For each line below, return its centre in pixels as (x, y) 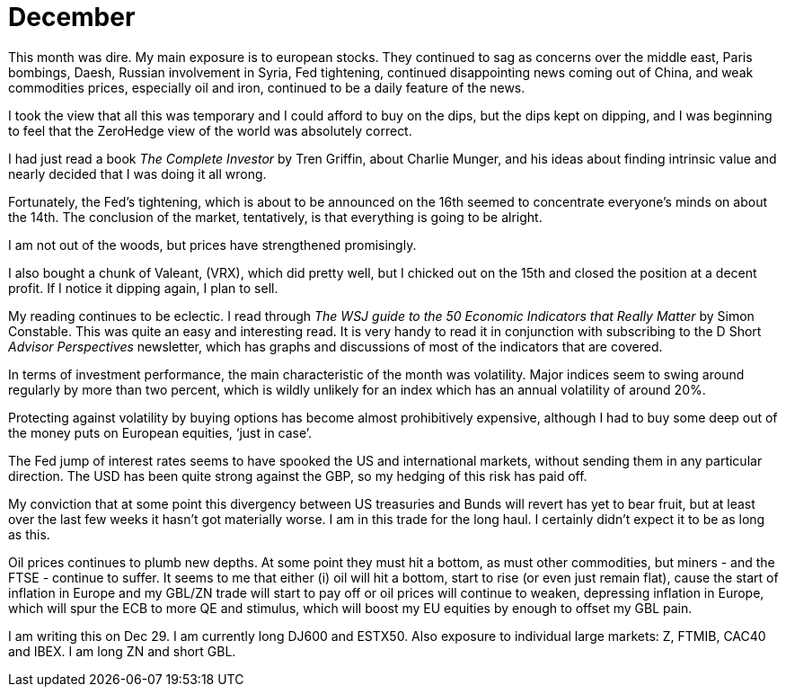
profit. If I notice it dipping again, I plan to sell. (143, 288)
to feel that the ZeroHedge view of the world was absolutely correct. (210, 130)
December (72, 17)
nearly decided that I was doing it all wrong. (137, 173)
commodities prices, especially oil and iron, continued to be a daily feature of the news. (267, 87)
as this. (29, 534)
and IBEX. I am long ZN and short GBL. (122, 651)
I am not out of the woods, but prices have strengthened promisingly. (212, 245)
